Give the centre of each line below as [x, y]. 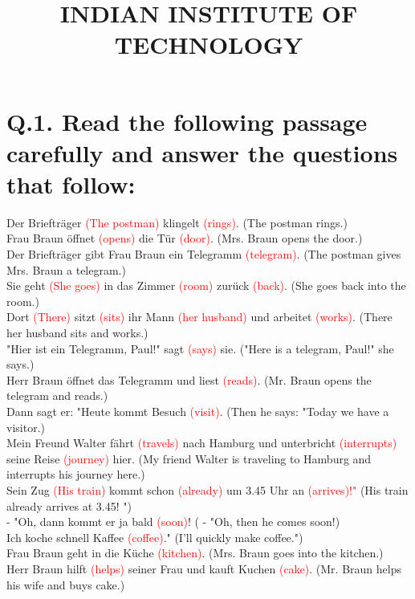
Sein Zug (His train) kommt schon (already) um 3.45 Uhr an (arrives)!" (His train [207, 489]
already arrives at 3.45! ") [69, 505]
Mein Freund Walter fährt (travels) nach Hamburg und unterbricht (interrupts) [202, 443]
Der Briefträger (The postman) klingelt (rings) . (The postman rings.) [177, 222]
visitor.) [26, 427]
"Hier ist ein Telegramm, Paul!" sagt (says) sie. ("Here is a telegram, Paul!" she [200, 348]
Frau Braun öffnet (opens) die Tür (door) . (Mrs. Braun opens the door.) [185, 238]
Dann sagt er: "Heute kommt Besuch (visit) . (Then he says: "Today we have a [198, 411]
